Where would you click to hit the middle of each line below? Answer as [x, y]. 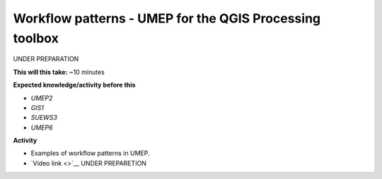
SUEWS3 [44, 118]
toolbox [36, 38]
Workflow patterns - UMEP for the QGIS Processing [167, 18]
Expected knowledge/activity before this [74, 85]
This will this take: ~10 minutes [59, 72]
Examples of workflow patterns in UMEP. [90, 153]
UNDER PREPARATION [46, 59]
